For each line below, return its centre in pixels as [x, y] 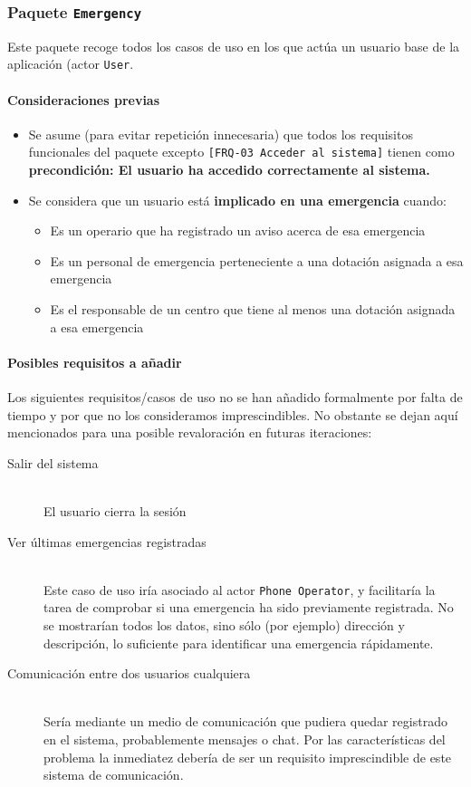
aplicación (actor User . [71, 64]
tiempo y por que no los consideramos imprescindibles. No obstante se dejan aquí [233, 414]
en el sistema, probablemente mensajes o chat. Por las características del [245, 739]
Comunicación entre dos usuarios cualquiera [129, 673]
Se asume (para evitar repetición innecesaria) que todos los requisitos [221, 134]
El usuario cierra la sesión [115, 511]
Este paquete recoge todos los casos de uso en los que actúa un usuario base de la [234, 46]
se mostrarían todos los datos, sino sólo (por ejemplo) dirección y [224, 625]
